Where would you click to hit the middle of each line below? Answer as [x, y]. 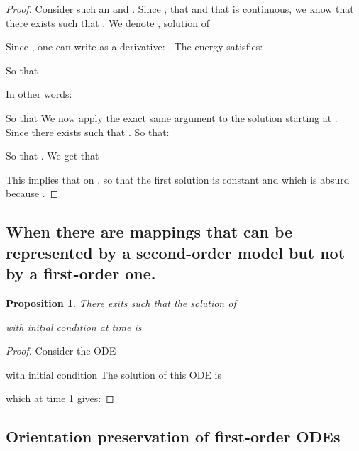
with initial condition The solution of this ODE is [114, 374]
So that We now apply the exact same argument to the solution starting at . [172, 117]
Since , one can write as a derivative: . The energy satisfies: [134, 46]
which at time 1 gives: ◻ [60, 398]
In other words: [39, 94]
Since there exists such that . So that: [88, 132]
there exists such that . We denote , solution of [107, 22]
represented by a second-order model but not [176, 252]
